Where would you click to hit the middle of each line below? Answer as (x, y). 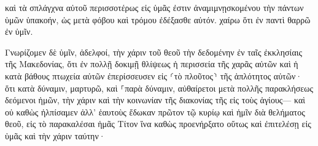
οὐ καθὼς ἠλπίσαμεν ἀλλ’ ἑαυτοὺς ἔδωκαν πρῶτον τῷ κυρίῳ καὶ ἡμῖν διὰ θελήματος (155, 111)
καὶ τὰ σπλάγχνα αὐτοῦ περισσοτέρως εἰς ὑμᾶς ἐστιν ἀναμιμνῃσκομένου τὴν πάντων (154, 7)
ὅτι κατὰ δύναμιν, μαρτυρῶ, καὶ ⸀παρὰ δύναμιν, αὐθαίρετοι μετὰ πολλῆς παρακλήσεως (159, 88)
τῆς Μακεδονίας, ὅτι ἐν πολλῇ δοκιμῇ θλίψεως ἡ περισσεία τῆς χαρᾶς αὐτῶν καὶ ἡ (152, 64)
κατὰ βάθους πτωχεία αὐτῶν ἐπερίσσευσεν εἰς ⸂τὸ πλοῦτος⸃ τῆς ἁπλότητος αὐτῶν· (154, 75)
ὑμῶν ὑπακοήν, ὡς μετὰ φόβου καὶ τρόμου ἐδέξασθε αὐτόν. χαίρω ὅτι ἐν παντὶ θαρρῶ (158, 19)
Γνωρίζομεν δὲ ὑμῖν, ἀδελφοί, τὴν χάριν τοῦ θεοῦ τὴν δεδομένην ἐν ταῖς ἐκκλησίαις (154, 52)
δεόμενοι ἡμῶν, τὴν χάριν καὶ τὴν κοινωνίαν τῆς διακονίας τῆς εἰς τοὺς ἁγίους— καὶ (155, 100)
